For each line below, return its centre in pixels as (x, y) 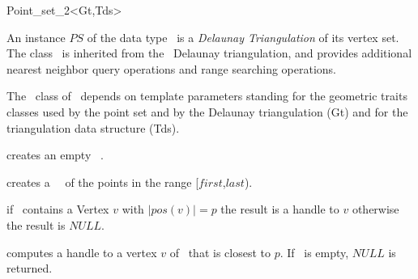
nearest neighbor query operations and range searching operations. (172, 68)
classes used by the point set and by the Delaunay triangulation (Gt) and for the (207, 111)
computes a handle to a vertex (82, 252)
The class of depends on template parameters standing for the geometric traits (207, 96)
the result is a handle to (280, 209)
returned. (30, 268)
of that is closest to (220, 252)
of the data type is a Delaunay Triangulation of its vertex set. (243, 37)
